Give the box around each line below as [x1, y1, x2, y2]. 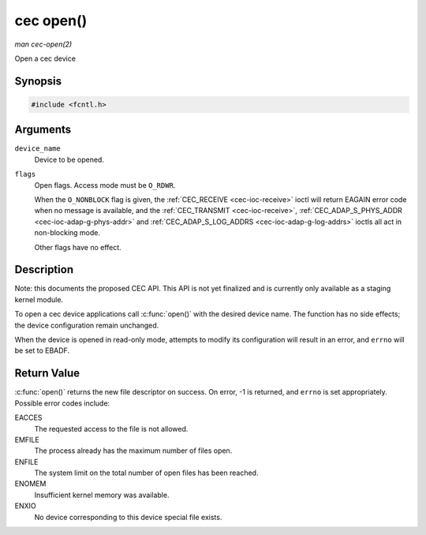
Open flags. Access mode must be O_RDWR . [34, 180, 176, 189]
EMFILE [14, 435, 39, 444]
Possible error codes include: [14, 398, 110, 408]
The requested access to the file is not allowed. [34, 424, 189, 433]
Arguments [14, 123, 72, 137]
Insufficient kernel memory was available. [34, 490, 170, 499]
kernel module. [14, 294, 63, 304]
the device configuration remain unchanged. [14, 320, 159, 330]
